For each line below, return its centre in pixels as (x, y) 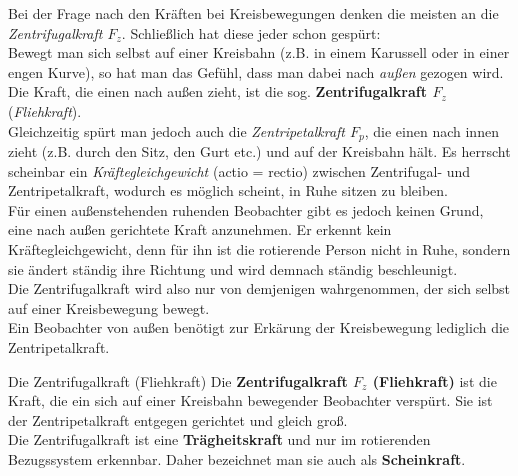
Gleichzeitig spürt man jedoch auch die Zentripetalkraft (177, 130)
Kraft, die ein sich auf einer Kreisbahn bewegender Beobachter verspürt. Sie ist (250, 400)
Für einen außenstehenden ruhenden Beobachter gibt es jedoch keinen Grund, (246, 209)
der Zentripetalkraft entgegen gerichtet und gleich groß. (178, 419)
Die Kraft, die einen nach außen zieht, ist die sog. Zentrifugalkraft (218, 91)
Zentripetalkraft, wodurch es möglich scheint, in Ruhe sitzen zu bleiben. (228, 190)
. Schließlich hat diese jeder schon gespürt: (251, 32)
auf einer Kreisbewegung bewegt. (109, 307)
